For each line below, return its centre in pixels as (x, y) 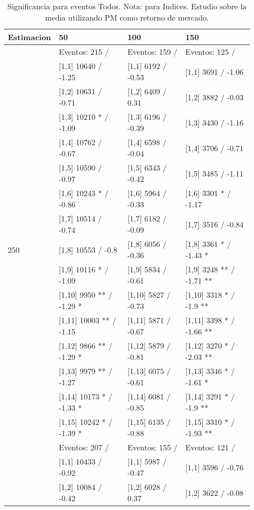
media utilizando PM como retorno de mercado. (127, 17)
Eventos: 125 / (210, 52)
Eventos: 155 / (153, 447)
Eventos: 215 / (84, 52)
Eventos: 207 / (84, 447)
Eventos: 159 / (153, 52)
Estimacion (30, 37)
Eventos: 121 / (210, 447)
